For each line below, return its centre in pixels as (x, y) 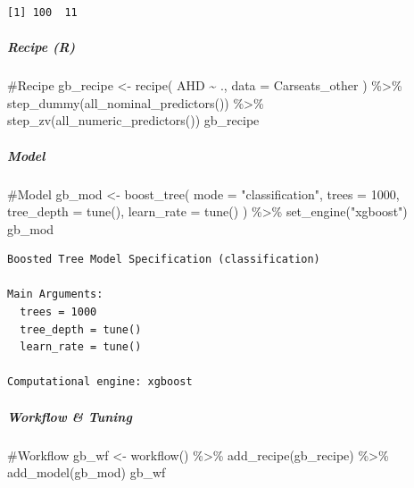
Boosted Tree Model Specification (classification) (164, 260)
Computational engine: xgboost (100, 382)
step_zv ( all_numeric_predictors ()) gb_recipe (133, 120)
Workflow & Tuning (70, 416)
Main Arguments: (55, 294)
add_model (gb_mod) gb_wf (87, 472)
